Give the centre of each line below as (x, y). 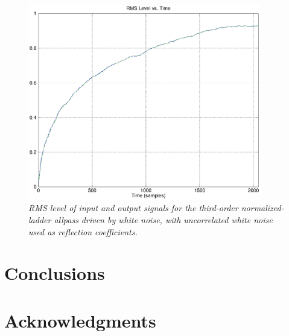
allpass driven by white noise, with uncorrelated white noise (163, 220)
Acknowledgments (80, 320)
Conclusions (55, 273)
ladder (40, 220)
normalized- (262, 208)
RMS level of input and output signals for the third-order (133, 208)
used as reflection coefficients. (83, 231)
